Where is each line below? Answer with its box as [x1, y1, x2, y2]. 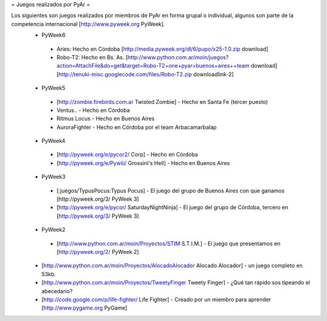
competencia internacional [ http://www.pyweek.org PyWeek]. [11, 20, 165, 27]
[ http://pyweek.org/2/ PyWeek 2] [56, 248, 139, 255]
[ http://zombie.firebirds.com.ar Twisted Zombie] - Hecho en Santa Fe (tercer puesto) [56, 98, 268, 105]
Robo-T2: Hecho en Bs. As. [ [56, 53, 128, 60]
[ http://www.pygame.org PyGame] [41, 304, 127, 311]
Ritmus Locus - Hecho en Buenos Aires [56, 115, 154, 122]
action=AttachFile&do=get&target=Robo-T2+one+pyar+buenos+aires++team [56, 62, 249, 70]
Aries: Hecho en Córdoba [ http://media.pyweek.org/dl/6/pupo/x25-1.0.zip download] [56, 45, 269, 53]
